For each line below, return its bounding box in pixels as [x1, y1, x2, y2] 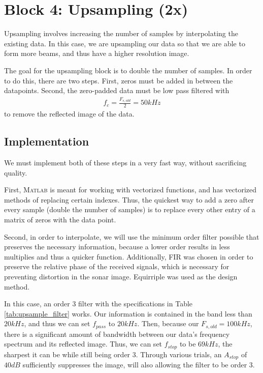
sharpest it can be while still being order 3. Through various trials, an [4, 349, 222, 359]
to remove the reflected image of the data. [4, 108, 135, 119]
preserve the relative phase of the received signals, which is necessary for [4, 261, 229, 272]
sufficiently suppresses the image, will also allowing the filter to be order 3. [22, 359, 255, 370]
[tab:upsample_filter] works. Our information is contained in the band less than [4, 308, 252, 319]
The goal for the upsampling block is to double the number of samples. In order [4, 65, 252, 75]
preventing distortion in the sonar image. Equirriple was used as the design [4, 271, 238, 281]
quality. [4, 167, 27, 178]
